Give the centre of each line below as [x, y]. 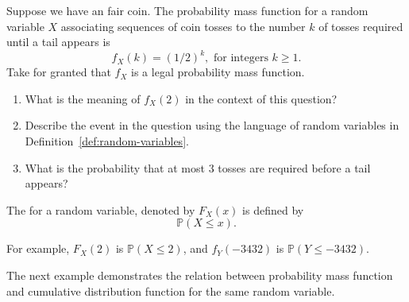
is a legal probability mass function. [218, 72]
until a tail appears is [58, 42]
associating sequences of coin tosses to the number [183, 26]
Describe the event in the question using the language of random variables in [212, 125]
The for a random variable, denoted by [101, 209]
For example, [38, 248]
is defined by [273, 209]
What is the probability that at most [115, 167]
